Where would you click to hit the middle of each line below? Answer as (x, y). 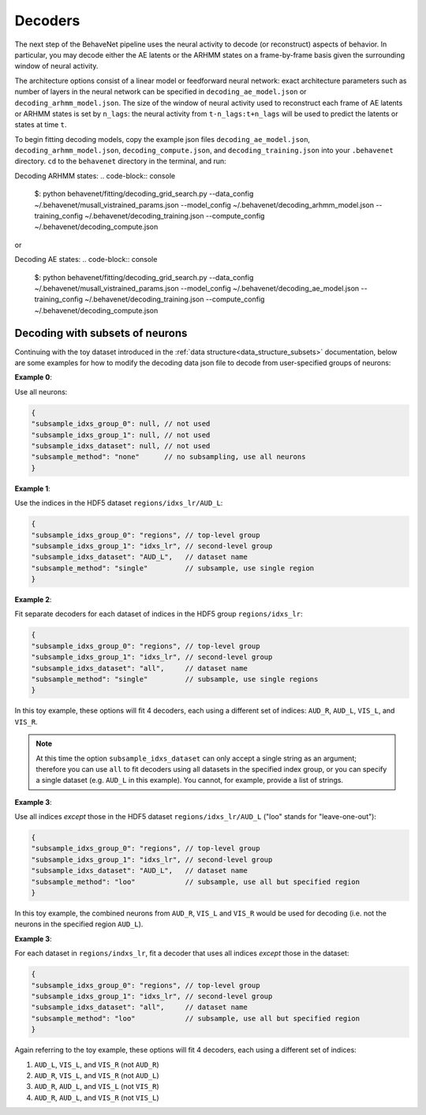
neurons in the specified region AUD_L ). (79, 924)
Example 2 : (33, 600)
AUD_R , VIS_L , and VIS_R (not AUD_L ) (97, 1075)
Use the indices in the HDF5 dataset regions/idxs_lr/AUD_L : (119, 503)
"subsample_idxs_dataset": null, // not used (121, 445)
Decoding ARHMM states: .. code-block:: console (95, 176)
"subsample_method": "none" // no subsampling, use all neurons (168, 457)
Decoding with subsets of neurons (101, 333)
